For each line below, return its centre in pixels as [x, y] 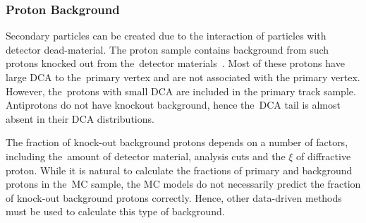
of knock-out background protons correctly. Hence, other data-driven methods [174, 197]
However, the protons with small [77, 91]
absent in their [37, 118]
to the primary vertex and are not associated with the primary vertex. [208, 77]
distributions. [126, 118]
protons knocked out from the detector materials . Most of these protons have [175, 63]
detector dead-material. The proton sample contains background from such [167, 49]
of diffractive [324, 156]
